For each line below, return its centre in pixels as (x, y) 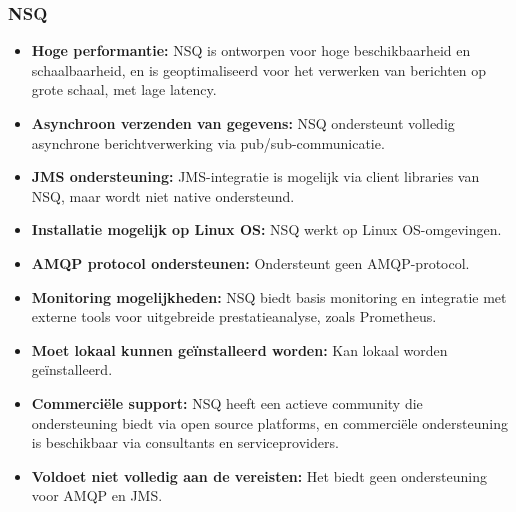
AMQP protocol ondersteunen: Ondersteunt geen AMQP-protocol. (250, 262)
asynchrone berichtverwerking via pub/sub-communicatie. (208, 142)
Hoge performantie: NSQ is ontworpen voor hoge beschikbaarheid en (251, 50)
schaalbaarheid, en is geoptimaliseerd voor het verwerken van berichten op (259, 69)
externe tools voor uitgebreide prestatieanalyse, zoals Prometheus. (234, 316)
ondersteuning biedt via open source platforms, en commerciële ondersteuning (269, 422)
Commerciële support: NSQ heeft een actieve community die (227, 402)
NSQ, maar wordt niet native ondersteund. (163, 195)
